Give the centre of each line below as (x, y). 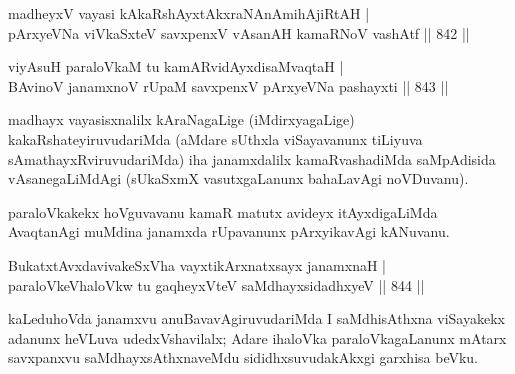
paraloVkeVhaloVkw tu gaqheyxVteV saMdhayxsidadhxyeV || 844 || (216, 284)
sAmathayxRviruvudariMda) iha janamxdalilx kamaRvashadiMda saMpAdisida (252, 158)
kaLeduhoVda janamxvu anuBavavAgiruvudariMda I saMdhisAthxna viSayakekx (256, 318)
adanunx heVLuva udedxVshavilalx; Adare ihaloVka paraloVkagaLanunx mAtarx (257, 337)
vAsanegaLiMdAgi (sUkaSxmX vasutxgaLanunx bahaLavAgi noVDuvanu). (238, 178)
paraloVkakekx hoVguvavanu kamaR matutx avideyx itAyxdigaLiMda (223, 211)
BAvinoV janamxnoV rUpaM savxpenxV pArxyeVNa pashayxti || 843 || (228, 85)
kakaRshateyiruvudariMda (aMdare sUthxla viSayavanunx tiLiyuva (215, 138)
